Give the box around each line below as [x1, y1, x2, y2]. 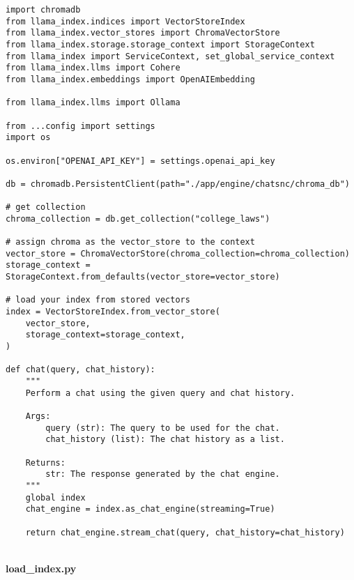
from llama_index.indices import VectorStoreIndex [6, 16, 245, 26]
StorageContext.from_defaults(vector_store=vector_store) [6, 272, 280, 282]
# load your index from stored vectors [6, 295, 190, 305]
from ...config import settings [6, 121, 155, 131]
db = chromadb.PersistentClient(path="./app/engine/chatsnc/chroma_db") [6, 178, 350, 189]
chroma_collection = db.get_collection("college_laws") [6, 213, 270, 224]
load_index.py [6, 560, 77, 575]
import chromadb [6, 5, 81, 15]
